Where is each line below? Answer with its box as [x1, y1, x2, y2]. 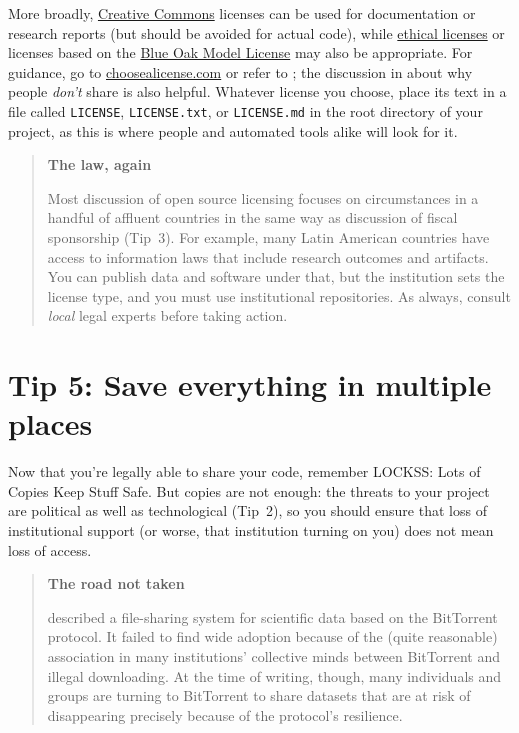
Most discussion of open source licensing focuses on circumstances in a [47, 187, 479, 208]
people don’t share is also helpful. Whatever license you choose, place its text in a [8, 81, 507, 102]
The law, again [47, 154, 152, 175]
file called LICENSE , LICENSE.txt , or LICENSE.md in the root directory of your [8, 100, 483, 121]
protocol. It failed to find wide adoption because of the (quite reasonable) [47, 626, 498, 647]
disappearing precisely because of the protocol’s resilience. [47, 704, 403, 725]
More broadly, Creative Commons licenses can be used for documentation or [8, 3, 476, 23]
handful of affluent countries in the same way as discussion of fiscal [47, 207, 458, 228]
